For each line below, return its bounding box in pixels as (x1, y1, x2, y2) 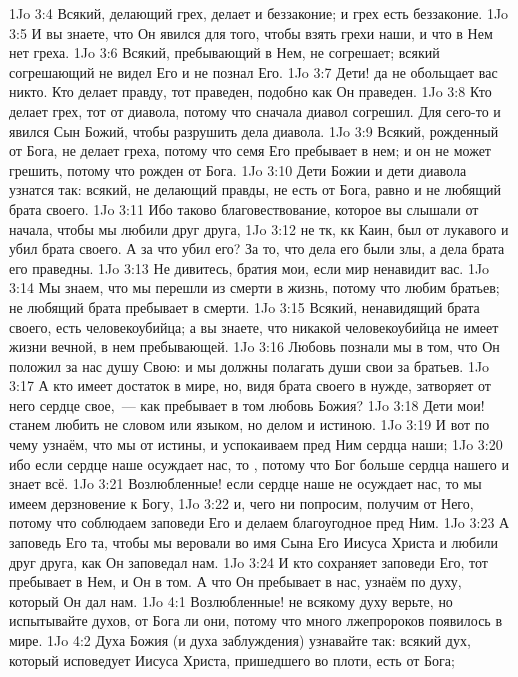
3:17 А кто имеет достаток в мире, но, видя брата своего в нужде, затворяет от (9, 375, 491, 396)
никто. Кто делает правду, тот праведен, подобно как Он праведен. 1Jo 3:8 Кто (9, 81, 492, 102)
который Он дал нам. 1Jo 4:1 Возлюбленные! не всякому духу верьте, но (9, 590, 453, 611)
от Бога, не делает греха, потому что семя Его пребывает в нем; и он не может (9, 140, 491, 161)
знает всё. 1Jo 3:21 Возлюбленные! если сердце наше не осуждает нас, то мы (9, 473, 482, 494)
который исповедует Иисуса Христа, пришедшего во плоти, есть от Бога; (9, 649, 455, 670)
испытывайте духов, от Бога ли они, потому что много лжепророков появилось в (9, 610, 502, 631)
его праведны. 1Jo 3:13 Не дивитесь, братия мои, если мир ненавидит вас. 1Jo (9, 257, 490, 278)
